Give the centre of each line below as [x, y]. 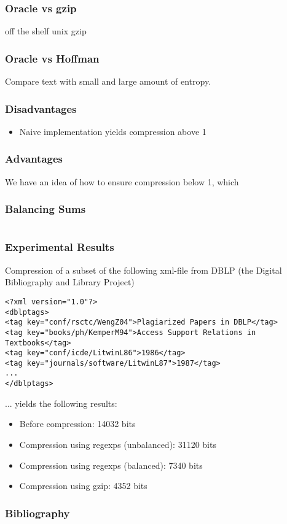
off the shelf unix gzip [46, 31]
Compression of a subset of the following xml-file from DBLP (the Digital [143, 270]
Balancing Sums [45, 209]
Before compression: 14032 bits [77, 424]
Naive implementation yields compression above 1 [113, 131]
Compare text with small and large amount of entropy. [108, 81]
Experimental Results [60, 247]
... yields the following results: [61, 403]
